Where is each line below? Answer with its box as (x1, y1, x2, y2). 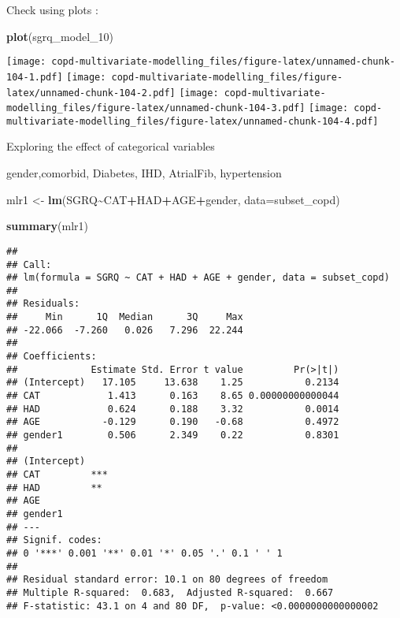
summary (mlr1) (6, 218, 89, 234)
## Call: (6, 259, 52, 270)
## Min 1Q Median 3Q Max (6, 311, 243, 323)
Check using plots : (6, 2, 98, 17)
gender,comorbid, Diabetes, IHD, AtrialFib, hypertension (6, 165, 282, 181)
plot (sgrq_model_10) (6, 28, 113, 44)
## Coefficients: (6, 351, 97, 363)
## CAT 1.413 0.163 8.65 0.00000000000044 (6, 390, 339, 402)
